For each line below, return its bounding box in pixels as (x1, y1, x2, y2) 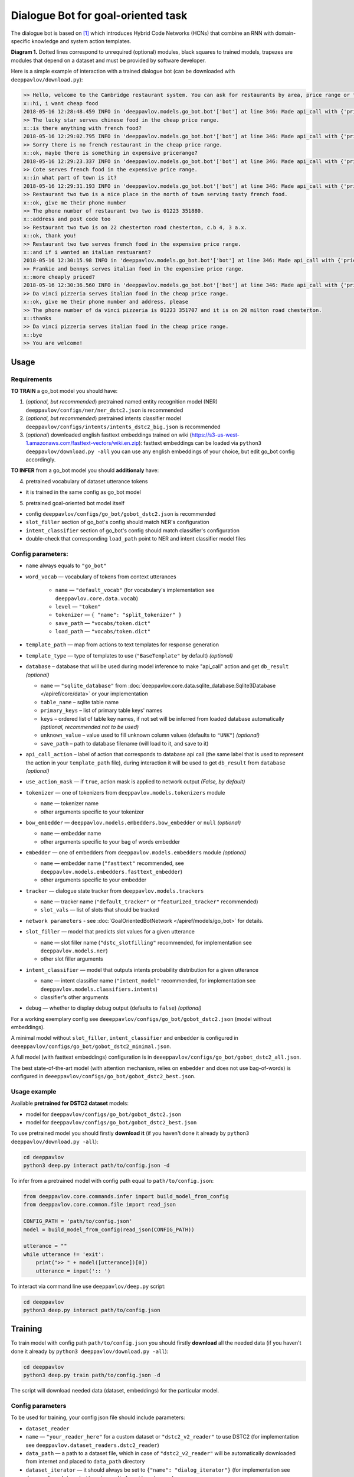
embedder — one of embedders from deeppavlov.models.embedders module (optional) (25, 849, 247, 856)
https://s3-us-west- (191, 431, 240, 438)
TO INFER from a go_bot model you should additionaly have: (11, 467, 159, 474)
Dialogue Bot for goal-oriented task (11, 9, 188, 22)
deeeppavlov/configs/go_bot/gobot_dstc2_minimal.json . (11, 1043, 171, 1050)
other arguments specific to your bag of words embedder (40, 838, 181, 845)
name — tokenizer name (40, 800, 99, 807)
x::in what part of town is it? (23, 174, 117, 181)
